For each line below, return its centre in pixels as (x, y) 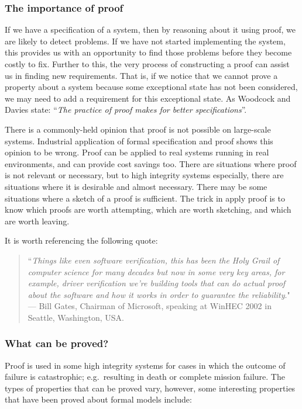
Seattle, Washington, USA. (76, 317)
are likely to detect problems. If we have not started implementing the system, (145, 41)
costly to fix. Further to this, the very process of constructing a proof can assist (147, 64)
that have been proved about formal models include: (98, 399)
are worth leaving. (37, 221)
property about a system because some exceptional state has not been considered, (151, 87)
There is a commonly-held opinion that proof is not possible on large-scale (138, 129)
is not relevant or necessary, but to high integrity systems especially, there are (144, 175)
